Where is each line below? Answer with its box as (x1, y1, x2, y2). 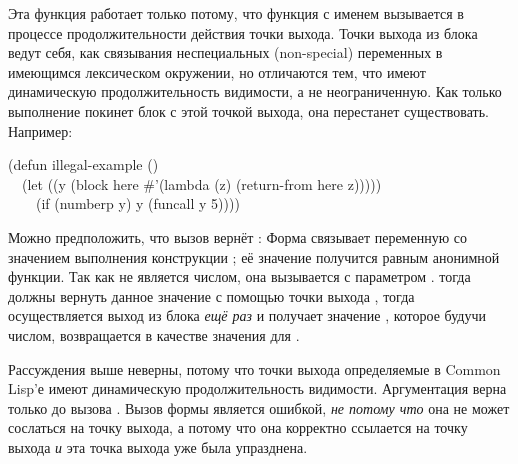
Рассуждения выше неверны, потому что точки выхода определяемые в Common (8, 358, 501, 379)
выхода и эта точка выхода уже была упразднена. (8, 436, 308, 457)
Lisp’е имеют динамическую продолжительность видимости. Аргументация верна (8, 378, 507, 399)
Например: (8, 120, 73, 141)
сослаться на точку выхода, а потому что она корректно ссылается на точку (8, 417, 468, 438)
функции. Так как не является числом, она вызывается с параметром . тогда (8, 266, 471, 287)
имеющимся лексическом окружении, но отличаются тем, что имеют (8, 61, 426, 82)
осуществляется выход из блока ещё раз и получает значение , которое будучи (8, 305, 486, 326)
